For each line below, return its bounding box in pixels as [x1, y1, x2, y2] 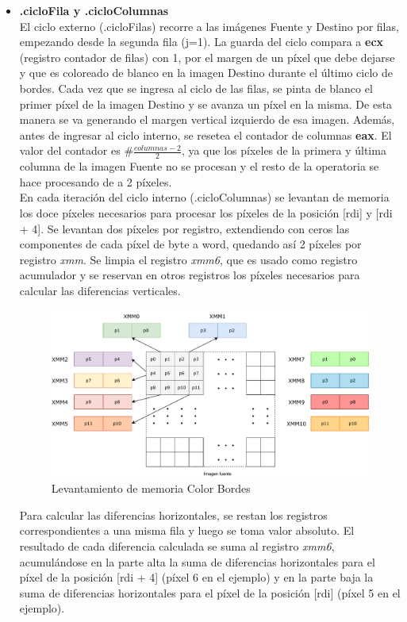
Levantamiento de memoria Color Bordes [51, 480, 251, 497]
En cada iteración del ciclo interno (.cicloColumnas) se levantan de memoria [19, 189, 390, 205]
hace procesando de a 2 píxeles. [19, 173, 172, 190]
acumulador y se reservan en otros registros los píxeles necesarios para [19, 267, 360, 283]
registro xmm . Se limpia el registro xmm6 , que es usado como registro [19, 251, 358, 267]
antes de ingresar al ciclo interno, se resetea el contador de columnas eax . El [19, 126, 392, 143]
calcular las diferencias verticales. [19, 282, 181, 298]
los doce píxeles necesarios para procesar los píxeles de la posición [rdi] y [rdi [19, 204, 393, 221]
